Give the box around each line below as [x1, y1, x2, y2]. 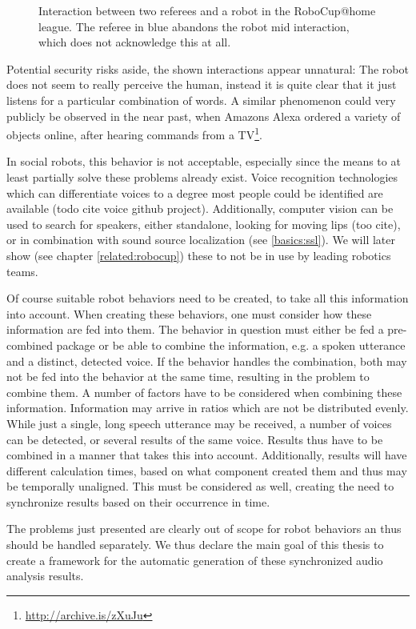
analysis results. [6, 567, 84, 584]
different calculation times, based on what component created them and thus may [6, 462, 407, 479]
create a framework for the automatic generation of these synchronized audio [6, 551, 383, 568]
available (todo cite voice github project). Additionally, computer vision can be [6, 200, 394, 217]
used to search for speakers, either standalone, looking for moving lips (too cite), [6, 215, 401, 232]
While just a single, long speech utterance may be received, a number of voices [6, 415, 392, 431]
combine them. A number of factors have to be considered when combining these [6, 383, 402, 400]
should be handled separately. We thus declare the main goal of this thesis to [6, 536, 384, 553]
